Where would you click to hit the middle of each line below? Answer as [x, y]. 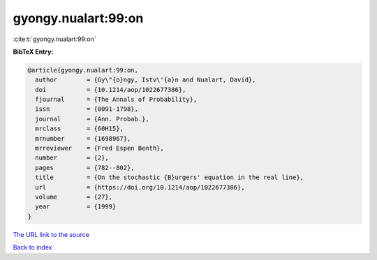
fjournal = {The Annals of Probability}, [116, 100]
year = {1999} [76, 207]
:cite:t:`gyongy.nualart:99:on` [55, 39]
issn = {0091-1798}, [87, 109]
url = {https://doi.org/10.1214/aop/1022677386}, [140, 187]
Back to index [32, 247]
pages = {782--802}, [85, 168]
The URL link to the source [51, 234]
